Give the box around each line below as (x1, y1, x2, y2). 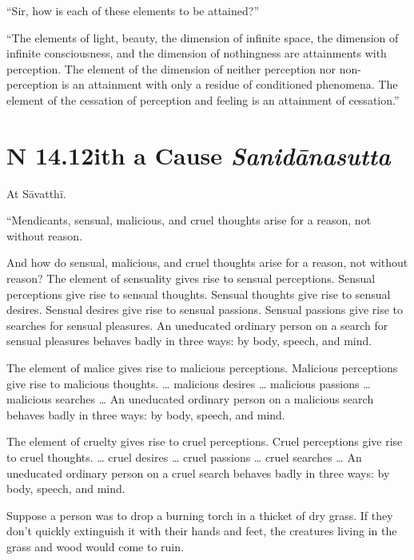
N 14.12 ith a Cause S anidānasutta (6, 138, 391, 172)
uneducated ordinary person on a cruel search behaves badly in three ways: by (6, 464, 390, 481)
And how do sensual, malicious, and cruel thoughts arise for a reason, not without (6, 254, 408, 271)
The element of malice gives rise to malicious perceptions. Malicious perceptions (6, 359, 398, 376)
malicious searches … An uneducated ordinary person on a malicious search (6, 391, 374, 407)
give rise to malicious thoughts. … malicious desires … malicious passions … (6, 375, 371, 391)
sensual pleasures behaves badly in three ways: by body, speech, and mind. (6, 332, 372, 349)
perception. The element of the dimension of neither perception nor (6, 60, 336, 77)
